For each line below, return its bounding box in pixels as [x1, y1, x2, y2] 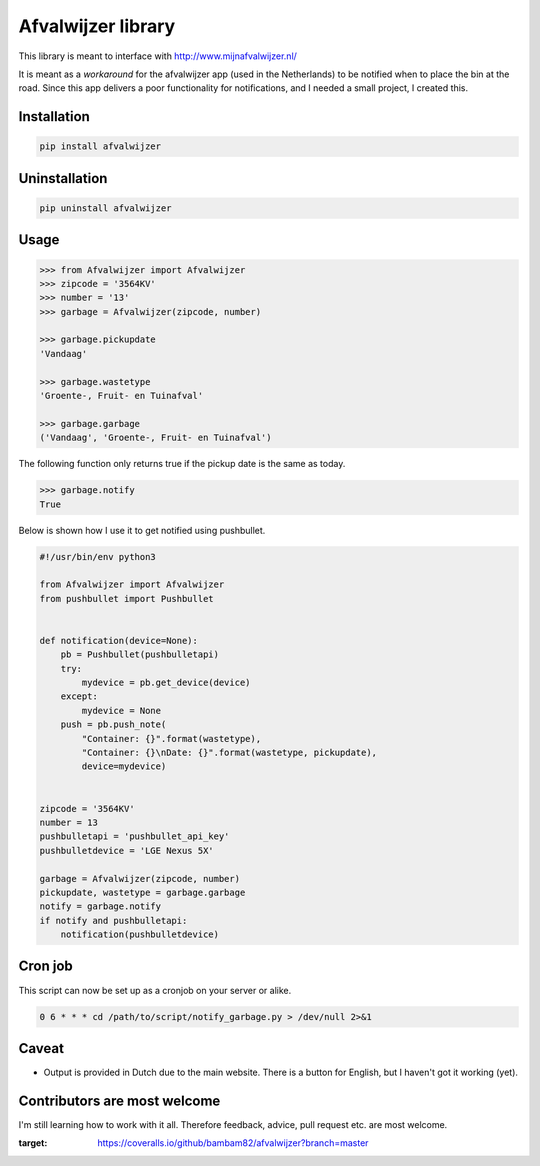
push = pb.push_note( [60, 719, 167, 730]
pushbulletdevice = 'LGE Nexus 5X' [39, 845, 214, 856]
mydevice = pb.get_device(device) [81, 677, 251, 689]
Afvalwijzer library [18, 15, 176, 37]
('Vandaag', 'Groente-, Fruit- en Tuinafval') [39, 432, 272, 444]
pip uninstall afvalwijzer [39, 202, 172, 214]
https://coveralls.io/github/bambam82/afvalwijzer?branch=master [97, 1137, 369, 1149]
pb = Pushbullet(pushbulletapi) [60, 649, 220, 660]
